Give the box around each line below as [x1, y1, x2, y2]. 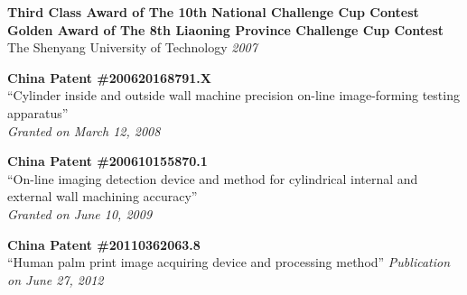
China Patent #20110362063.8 [7, 235, 201, 254]
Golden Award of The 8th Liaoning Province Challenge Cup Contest [7, 20, 444, 39]
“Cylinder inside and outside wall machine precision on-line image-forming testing [7, 86, 460, 105]
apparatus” [7, 103, 69, 122]
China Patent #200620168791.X [7, 68, 211, 87]
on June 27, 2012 [7, 270, 104, 289]
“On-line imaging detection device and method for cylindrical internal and [7, 169, 418, 188]
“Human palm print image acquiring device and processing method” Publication [7, 253, 451, 272]
